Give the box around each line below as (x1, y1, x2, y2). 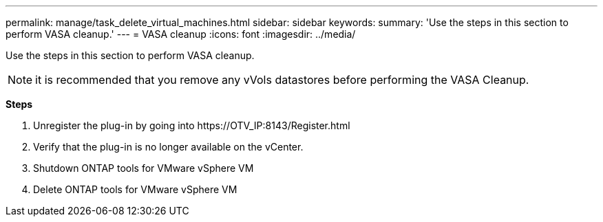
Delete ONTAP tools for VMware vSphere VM (33, 184, 237, 195)
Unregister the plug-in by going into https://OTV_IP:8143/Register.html (33, 120, 350, 131)
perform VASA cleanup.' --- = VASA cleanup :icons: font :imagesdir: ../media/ (6, 28, 356, 40)
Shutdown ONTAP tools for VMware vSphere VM (33, 162, 254, 174)
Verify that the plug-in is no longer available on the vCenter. (33, 141, 304, 153)
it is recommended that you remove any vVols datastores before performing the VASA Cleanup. (35, 73, 529, 87)
